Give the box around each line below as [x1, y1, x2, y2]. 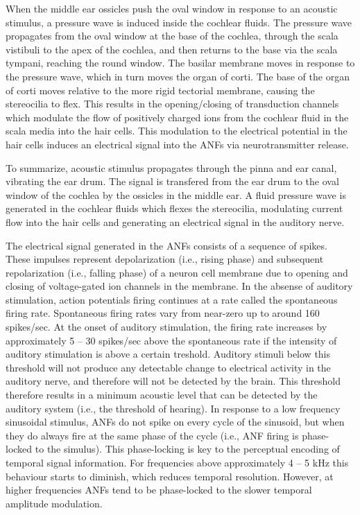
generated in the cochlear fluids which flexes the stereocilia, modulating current [6, 201, 343, 216]
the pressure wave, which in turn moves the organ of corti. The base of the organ [6, 69, 350, 83]
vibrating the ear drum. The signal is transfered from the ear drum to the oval [6, 174, 339, 189]
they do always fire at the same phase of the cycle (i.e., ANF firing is [6, 428, 299, 442]
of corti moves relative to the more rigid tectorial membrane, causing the [6, 82, 315, 97]
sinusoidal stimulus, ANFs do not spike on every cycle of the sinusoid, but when [6, 414, 345, 429]
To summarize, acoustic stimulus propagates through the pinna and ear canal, [6, 160, 337, 175]
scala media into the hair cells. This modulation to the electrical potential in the [6, 123, 348, 138]
